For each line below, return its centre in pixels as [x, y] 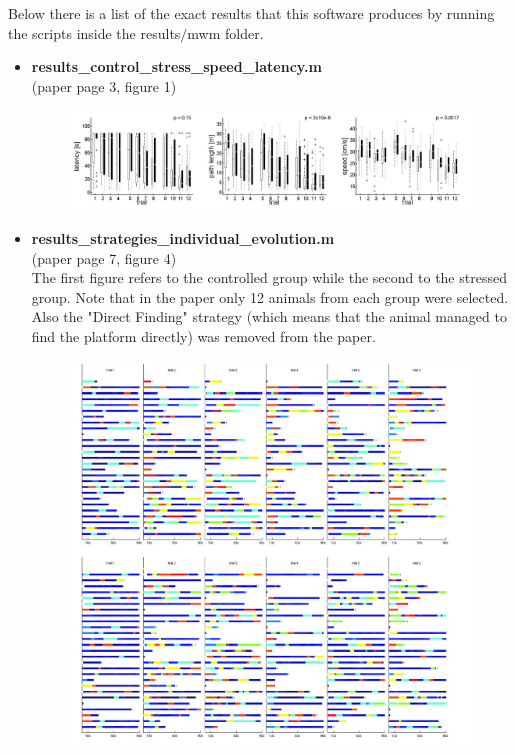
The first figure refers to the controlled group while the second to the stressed [269, 277]
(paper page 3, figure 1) [104, 85]
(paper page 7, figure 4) [104, 257]
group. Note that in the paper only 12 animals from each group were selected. [270, 296]
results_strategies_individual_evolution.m [183, 238]
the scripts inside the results [94, 32]
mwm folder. [225, 32]
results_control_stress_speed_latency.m [176, 66]
